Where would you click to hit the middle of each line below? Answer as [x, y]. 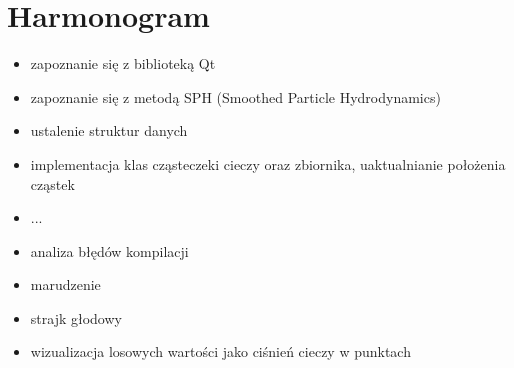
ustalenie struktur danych [109, 130]
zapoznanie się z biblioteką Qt [123, 63]
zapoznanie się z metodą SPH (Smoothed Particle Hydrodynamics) [235, 96]
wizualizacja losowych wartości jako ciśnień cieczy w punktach [220, 351]
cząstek [52, 183]
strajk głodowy [76, 317]
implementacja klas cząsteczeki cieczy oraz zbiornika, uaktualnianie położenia [268, 163]
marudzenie [65, 284]
